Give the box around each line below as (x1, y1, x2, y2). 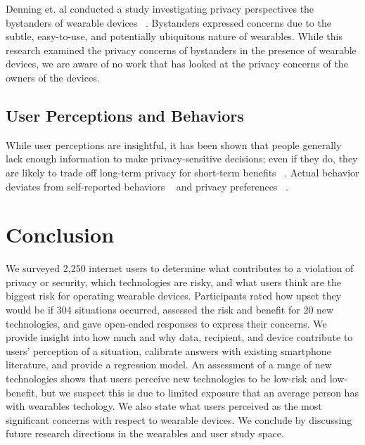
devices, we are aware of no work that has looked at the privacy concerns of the (6, 56, 348, 71)
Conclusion (6, 220, 115, 249)
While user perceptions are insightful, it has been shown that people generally (6, 137, 342, 152)
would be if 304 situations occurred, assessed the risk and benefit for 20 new (6, 302, 334, 317)
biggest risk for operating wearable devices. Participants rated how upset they (6, 288, 342, 303)
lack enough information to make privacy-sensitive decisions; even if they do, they (6, 151, 358, 166)
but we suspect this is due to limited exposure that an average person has (41, 385, 359, 399)
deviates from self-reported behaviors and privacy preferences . (6, 179, 288, 193)
